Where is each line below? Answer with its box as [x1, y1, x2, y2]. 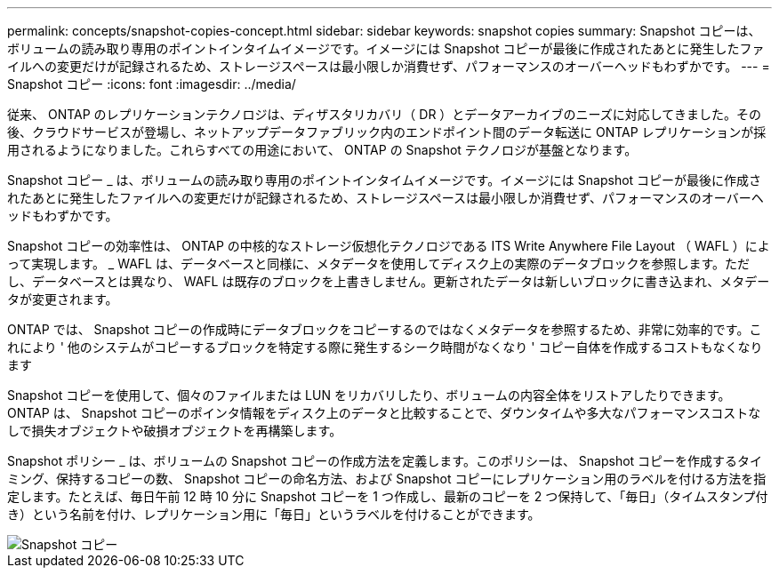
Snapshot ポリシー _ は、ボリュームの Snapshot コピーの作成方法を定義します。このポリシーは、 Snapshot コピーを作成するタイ [7, 453, 763, 468]
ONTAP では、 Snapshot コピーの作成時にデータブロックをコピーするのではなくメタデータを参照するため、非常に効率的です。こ [7, 322, 762, 337]
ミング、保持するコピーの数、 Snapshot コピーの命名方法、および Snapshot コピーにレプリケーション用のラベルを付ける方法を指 [7, 471, 767, 486]
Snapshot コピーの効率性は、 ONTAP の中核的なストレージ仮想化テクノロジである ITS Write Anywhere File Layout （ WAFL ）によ [7, 238, 770, 253]
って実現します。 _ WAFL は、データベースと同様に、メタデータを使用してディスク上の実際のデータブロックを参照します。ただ [7, 256, 751, 271]
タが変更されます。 [7, 291, 118, 307]
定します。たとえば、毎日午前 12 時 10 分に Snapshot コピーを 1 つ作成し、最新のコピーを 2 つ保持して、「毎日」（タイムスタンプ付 [7, 489, 768, 504]
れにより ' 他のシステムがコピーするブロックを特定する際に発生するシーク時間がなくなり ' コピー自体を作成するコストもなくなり [7, 339, 763, 355]
